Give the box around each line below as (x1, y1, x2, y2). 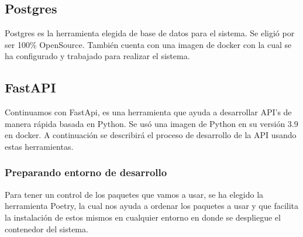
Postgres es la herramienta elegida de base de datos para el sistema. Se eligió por (5, 27, 295, 39)
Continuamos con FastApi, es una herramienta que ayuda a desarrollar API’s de (5, 106, 292, 118)
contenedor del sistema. (5, 222, 88, 235)
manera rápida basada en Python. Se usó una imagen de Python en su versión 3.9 (5, 117, 298, 129)
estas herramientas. (5, 140, 74, 152)
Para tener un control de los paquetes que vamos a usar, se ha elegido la (5, 188, 264, 200)
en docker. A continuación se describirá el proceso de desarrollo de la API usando (5, 129, 297, 141)
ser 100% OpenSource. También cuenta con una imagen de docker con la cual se (5, 38, 292, 50)
